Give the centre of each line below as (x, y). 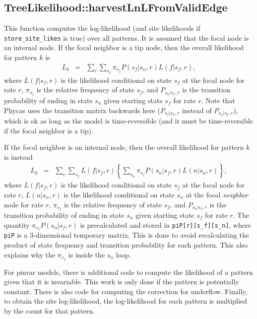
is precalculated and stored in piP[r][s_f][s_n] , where (165, 224)
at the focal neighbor (217, 194)
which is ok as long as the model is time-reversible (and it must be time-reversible (128, 120)
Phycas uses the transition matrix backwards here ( (82, 110)
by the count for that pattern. (49, 310)
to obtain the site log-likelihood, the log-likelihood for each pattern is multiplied (126, 301)
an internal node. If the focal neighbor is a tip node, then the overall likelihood (124, 47)
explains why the (30, 254)
